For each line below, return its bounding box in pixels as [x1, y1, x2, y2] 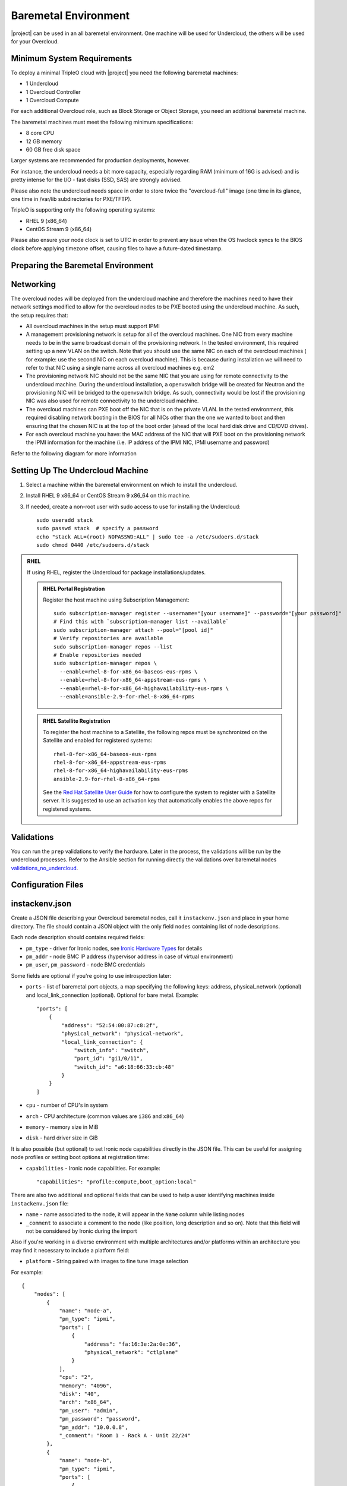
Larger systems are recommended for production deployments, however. [11, 157, 190, 164]
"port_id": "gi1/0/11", [74, 1055, 143, 1062]
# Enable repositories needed [53, 651, 142, 658]
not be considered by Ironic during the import [26, 1227, 137, 1235]
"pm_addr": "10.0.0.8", [59, 1424, 128, 1431]
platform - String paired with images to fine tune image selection [26, 1258, 188, 1265]
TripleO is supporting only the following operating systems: [11, 206, 156, 213]
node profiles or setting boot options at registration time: [11, 1154, 150, 1161]
